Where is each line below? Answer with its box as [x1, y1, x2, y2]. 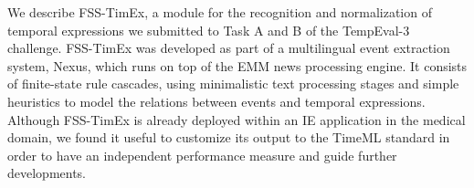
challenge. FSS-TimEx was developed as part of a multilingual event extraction [7, 38, 450, 57]
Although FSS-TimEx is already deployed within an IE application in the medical [7, 110, 466, 129]
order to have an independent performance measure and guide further [7, 145, 397, 164]
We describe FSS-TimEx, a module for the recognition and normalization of [7, 3, 432, 21]
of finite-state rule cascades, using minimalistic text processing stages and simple [7, 74, 459, 93]
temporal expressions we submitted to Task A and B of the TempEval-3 [7, 20, 410, 39]
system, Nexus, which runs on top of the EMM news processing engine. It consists [7, 56, 468, 75]
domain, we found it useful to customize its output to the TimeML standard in [7, 128, 450, 147]
